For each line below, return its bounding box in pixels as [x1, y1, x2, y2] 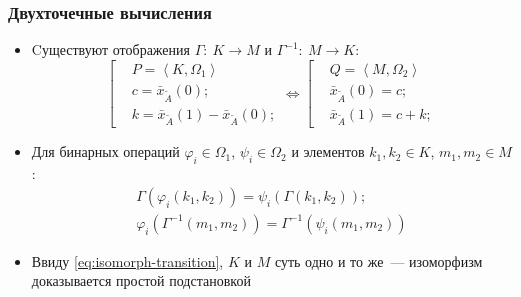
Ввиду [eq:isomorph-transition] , [31, 250, 224, 271]
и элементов [291, 141, 365, 162]
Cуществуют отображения [31, 39, 190, 60]
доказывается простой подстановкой [31, 270, 251, 291]
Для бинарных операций [31, 141, 180, 162]
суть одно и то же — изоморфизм [274, 250, 483, 271]
